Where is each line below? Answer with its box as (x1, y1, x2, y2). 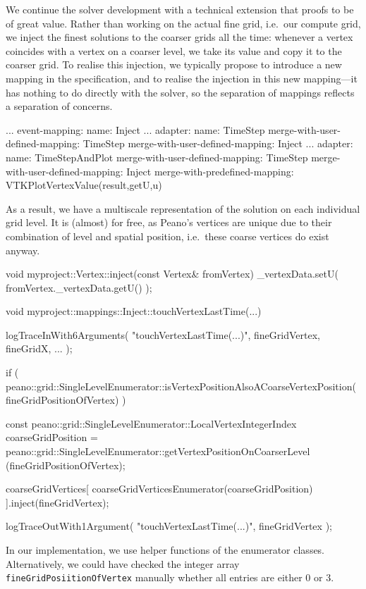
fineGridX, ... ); (6, 341, 73, 356)
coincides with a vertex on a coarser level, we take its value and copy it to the (6, 43, 342, 58)
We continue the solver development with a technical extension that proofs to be (6, 2, 354, 16)
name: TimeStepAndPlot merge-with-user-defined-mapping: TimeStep (6, 149, 308, 164)
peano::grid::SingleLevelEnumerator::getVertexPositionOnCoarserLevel (6, 444, 310, 459)
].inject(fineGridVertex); (6, 495, 109, 509)
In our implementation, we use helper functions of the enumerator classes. (6, 542, 325, 557)
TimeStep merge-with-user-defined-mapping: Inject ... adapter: (83, 136, 353, 151)
